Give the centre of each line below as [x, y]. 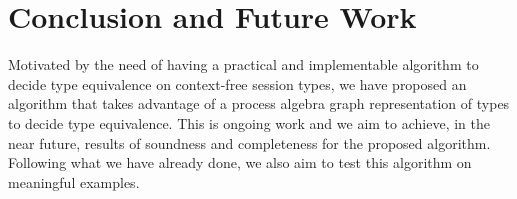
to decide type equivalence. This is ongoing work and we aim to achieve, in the [249, 122]
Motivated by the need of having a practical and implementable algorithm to [243, 64]
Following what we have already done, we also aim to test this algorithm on [240, 162]
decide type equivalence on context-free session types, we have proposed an [237, 83]
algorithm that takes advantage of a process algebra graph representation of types [259, 103]
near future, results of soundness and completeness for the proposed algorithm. [249, 142]
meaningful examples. [74, 181]
